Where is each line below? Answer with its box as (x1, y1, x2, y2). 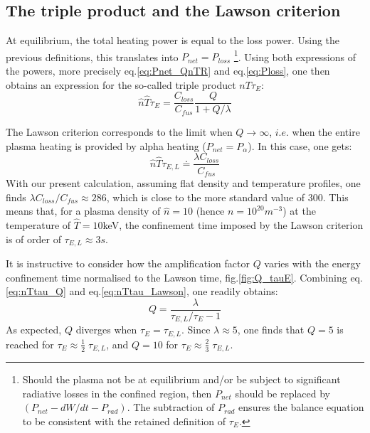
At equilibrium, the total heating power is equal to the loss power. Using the (6, 33, 340, 48)
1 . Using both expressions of (233, 47, 356, 64)
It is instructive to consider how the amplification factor (6, 256, 250, 271)
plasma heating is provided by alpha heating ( (6, 138, 206, 153)
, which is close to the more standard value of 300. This (106, 189, 349, 204)
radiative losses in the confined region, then (22, 385, 212, 400)
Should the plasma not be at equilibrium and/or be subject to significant (22, 372, 341, 387)
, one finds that (237, 322, 305, 337)
